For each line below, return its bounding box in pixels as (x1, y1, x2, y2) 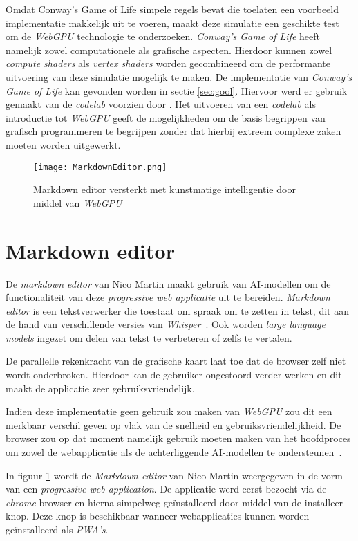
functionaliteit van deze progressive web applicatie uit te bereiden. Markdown (6, 290, 330, 304)
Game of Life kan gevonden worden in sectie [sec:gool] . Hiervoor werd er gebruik (6, 83, 348, 98)
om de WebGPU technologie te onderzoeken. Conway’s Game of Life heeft (6, 29, 321, 44)
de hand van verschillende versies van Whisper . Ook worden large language (6, 317, 326, 331)
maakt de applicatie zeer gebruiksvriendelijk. (6, 380, 195, 395)
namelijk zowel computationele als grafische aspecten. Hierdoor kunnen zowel (6, 42, 332, 57)
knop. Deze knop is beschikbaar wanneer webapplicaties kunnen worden (6, 508, 310, 523)
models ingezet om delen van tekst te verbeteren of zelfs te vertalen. (6, 330, 292, 345)
